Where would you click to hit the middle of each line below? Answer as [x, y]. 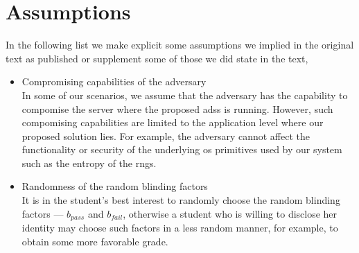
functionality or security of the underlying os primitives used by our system [182, 149]
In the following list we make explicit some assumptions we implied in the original [180, 45]
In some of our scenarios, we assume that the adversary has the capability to [185, 95]
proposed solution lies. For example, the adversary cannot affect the [166, 136]
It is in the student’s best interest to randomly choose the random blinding [181, 200]
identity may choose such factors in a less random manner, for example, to [180, 228]
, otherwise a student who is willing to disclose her [230, 213]
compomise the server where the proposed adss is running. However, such [177, 108]
